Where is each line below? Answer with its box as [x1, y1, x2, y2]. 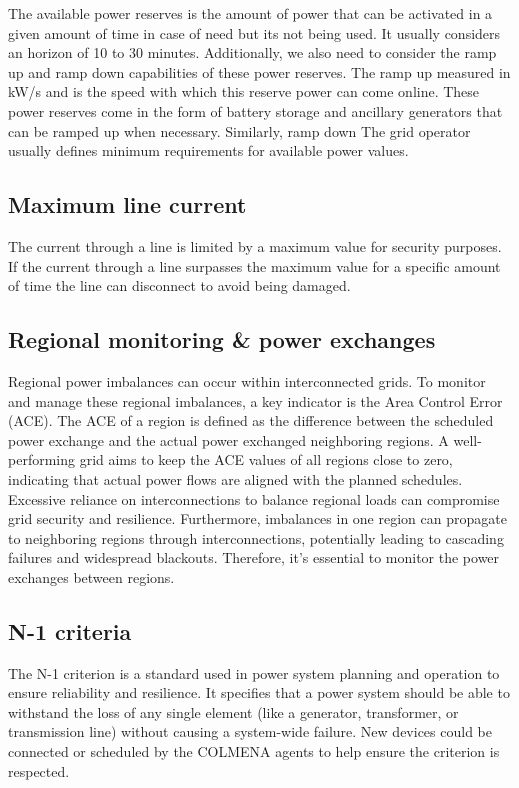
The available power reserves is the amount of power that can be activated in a [8, 3, 493, 23]
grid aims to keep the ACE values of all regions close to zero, [79, 449, 453, 470]
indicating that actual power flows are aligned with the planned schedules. [8, 468, 463, 489]
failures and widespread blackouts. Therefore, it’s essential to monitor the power [8, 547, 500, 568]
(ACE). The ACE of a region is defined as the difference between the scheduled [8, 410, 494, 431]
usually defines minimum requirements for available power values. [8, 140, 409, 161]
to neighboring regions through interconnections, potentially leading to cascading [8, 527, 504, 548]
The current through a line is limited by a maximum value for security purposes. [8, 235, 502, 256]
